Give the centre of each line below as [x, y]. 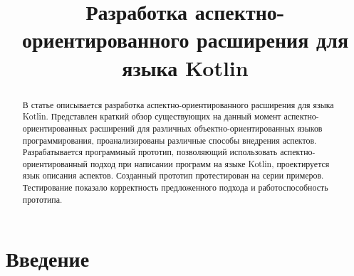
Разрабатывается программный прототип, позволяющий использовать [150, 152]
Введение [48, 259]
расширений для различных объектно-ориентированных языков [206, 128]
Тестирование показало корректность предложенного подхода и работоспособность [175, 187]
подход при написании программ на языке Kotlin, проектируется [210, 163]
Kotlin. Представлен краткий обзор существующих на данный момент [152, 116]
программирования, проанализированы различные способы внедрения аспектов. [170, 140]
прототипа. [42, 199]
